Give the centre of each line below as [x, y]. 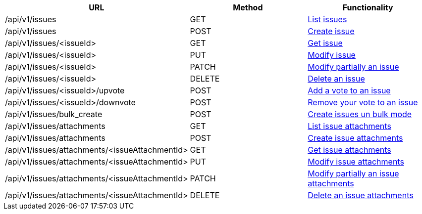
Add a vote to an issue [349, 90]
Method [248, 7]
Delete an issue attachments [361, 195]
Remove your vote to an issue [363, 102]
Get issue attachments [349, 150]
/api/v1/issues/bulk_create [54, 114]
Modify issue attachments [356, 162]
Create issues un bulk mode [360, 114]
